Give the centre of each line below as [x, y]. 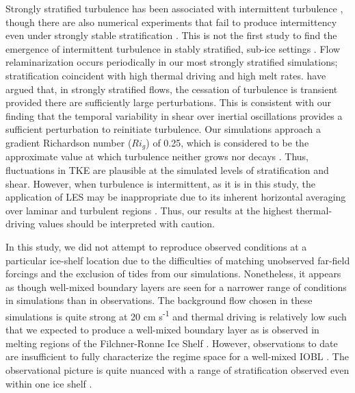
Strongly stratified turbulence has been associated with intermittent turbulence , [174, 8]
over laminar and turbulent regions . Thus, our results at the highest [149, 210]
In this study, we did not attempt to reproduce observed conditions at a [156, 246]
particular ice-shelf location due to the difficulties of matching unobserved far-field [178, 260]
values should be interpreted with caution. [126, 224]
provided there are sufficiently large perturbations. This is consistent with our [168, 102]
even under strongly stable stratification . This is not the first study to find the [171, 35]
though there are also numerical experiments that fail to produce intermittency [171, 22]
